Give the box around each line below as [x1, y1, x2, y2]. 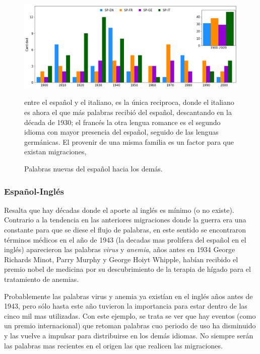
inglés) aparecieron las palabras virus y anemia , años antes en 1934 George [4, 244, 235, 255]
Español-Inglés [4, 185, 64, 197]
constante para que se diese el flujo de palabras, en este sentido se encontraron [4, 224, 246, 235]
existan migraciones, [24, 146, 87, 157]
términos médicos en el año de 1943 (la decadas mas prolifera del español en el [4, 234, 246, 245]
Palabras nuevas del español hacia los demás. [24, 163, 163, 174]
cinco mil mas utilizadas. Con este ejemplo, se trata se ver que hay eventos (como [4, 310, 256, 321]
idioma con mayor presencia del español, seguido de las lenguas [24, 127, 219, 137]
